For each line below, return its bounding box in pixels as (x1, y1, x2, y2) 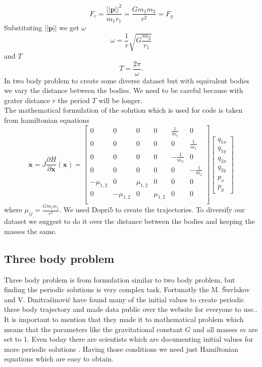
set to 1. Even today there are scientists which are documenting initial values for (4, 334, 253, 344)
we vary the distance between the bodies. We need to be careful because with (4, 85, 243, 96)
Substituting (4, 22, 42, 33)
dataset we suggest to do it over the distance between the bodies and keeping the (4, 216, 255, 226)
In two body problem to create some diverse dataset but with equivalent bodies (4, 75, 250, 85)
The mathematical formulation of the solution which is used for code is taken (4, 105, 243, 115)
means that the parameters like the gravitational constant (4, 324, 183, 334)
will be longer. (98, 95, 143, 105)
